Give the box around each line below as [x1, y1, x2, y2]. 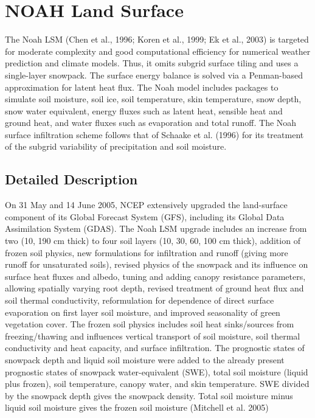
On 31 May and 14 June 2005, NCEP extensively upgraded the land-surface [5, 198, 288, 211]
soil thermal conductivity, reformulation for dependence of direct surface [5, 294, 274, 307]
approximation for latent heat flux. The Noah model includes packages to [5, 80, 279, 93]
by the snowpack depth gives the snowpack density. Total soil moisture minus [5, 389, 293, 402]
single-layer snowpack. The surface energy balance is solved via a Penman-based [5, 68, 303, 81]
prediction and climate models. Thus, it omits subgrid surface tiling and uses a [5, 57, 299, 69]
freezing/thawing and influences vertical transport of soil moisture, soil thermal [5, 329, 300, 342]
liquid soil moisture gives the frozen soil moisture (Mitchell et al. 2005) [5, 401, 269, 414]
